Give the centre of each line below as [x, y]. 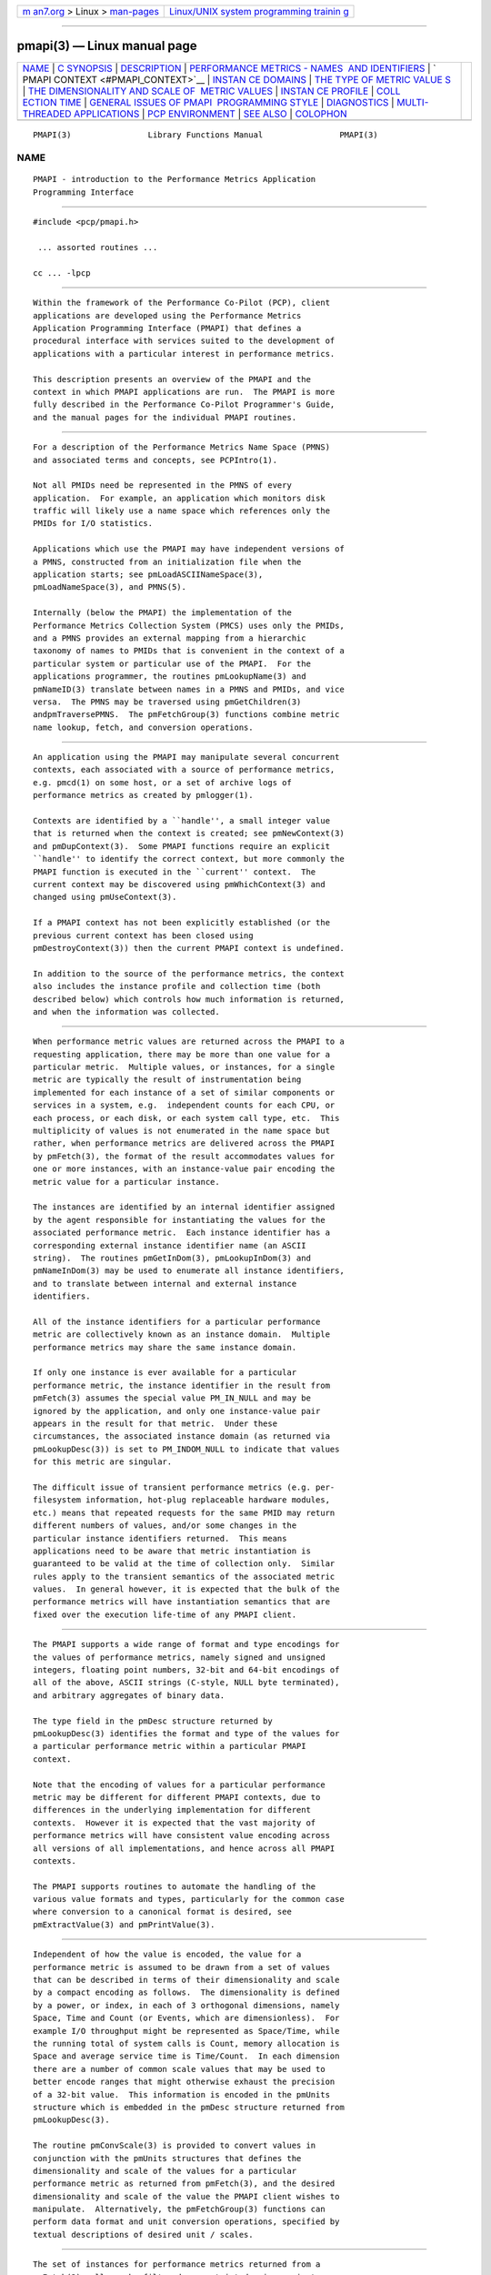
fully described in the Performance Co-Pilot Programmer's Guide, [184, 404]
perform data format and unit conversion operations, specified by [186, 2222]
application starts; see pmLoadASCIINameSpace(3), [148, 575]
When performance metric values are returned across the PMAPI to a [189, 1041]
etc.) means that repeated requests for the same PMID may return [184, 1512]
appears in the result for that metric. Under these [155, 1424]
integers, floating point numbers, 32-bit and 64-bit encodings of [186, 1670]
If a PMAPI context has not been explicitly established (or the [182, 923]
